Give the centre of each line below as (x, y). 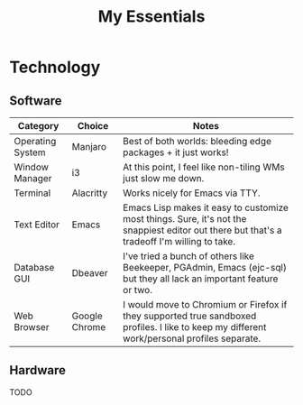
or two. (138, 290)
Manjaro (89, 147)
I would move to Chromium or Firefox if (205, 304)
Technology (55, 67)
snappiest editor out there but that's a (202, 230)
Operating (35, 141)
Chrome (89, 327)
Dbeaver (90, 273)
